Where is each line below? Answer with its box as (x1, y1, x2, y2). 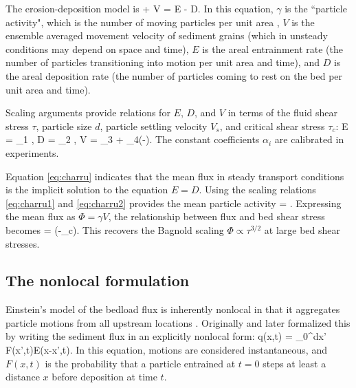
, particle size (36, 118, 92, 133)
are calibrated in (274, 132, 344, 147)
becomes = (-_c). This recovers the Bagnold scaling (5, 222, 224, 237)
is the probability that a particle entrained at (45, 356, 236, 370)
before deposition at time (52, 369, 157, 384)
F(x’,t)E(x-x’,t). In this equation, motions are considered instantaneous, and (5, 343, 327, 357)
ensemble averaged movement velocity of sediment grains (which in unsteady (5, 28, 328, 43)
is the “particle (285, 1, 347, 15)
